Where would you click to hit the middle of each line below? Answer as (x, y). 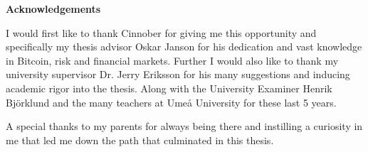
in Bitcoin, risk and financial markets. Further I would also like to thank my (172, 60)
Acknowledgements (53, 9)
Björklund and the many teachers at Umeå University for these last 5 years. (171, 102)
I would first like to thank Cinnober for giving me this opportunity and (161, 32)
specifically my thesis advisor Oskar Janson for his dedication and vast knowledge (184, 47)
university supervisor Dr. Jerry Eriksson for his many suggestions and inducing (178, 74)
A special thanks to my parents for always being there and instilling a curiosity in (184, 126)
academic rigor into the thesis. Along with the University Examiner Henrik (169, 88)
